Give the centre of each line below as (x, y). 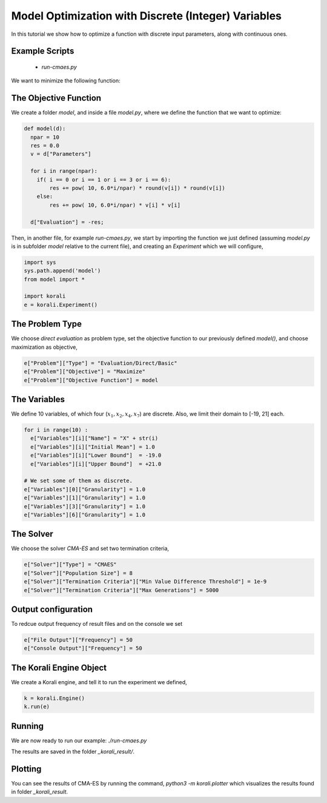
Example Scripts (43, 51)
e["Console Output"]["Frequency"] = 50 (83, 648)
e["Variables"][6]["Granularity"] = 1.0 (84, 515)
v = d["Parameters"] (61, 154)
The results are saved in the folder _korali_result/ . (73, 751)
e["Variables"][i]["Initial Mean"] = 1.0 (93, 447)
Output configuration (52, 609)
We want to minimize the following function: (66, 81)
